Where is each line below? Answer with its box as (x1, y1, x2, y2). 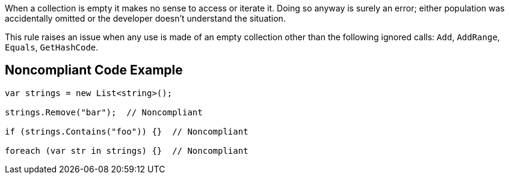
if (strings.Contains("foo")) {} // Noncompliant (5, 126, 248, 136)
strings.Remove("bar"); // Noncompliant (5, 107, 203, 117)
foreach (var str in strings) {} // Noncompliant (5, 145, 248, 156)
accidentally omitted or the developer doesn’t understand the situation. (5, 13, 286, 23)
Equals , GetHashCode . (5, 42, 99, 52)
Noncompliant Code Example (5, 62, 183, 78)
